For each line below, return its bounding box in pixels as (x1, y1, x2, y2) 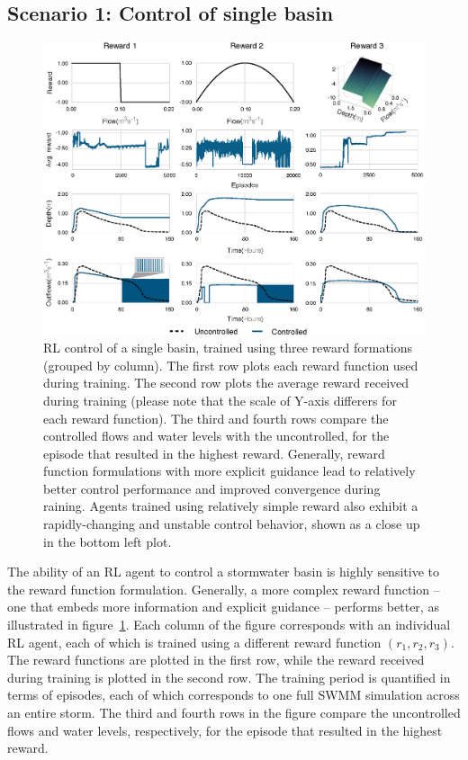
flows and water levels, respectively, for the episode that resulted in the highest (7, 720, 443, 739)
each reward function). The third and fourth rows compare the (43, 408, 389, 427)
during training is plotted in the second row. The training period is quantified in (7, 667, 451, 686)
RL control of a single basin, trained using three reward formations (43, 338, 413, 357)
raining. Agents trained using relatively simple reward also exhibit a (43, 496, 418, 515)
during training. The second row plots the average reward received (43, 373, 409, 392)
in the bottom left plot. (43, 532, 172, 550)
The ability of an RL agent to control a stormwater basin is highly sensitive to (7, 562, 439, 581)
